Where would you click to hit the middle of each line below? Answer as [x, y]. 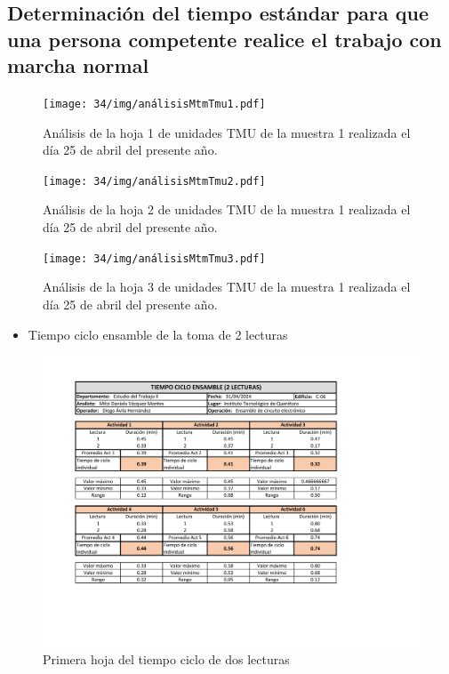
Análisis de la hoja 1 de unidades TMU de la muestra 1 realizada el [227, 132]
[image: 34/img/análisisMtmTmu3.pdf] [154, 258]
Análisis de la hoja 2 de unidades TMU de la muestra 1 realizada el [227, 209]
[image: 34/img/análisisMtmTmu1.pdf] [154, 104]
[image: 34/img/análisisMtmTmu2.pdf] [154, 181]
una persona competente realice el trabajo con [224, 39]
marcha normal [78, 65]
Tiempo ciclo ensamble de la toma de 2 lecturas [158, 334]
